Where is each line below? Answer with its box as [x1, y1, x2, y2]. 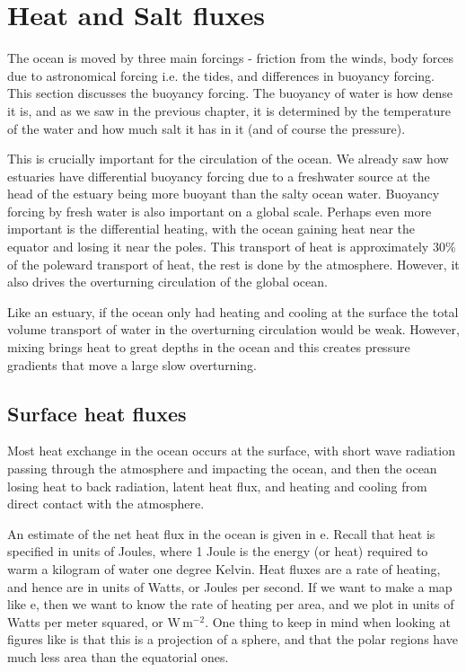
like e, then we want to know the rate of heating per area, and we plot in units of [7, 595, 454, 614]
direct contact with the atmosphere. [7, 494, 205, 513]
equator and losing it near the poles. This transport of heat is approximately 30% [7, 237, 456, 256]
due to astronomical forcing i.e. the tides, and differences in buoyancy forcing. [7, 66, 435, 84]
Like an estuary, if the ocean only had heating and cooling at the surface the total [7, 302, 459, 321]
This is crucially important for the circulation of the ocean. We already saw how [7, 149, 449, 168]
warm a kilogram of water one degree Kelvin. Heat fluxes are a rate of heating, [7, 559, 441, 578]
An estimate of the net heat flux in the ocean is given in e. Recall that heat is [7, 524, 435, 543]
